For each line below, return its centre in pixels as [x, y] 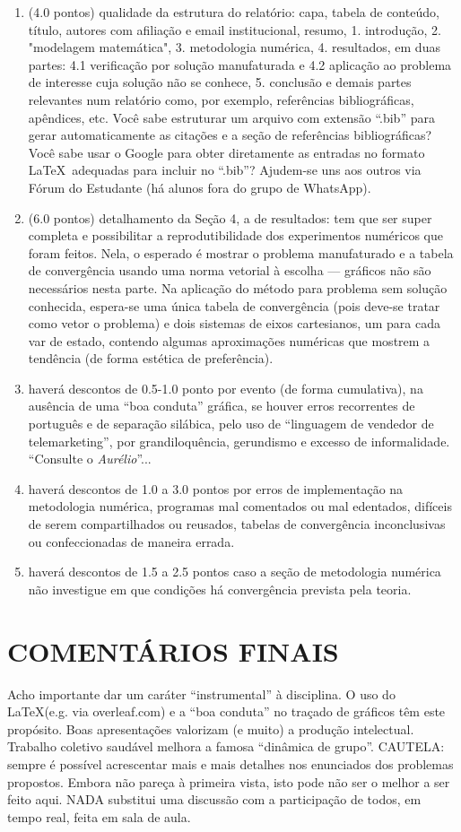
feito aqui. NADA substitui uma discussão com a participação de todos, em [214, 799]
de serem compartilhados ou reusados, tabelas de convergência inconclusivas [237, 524]
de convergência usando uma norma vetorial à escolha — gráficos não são [230, 270]
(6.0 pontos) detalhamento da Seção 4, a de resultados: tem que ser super [230, 217]
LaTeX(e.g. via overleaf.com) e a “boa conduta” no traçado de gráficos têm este [226, 711]
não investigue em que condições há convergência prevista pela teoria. [220, 589]
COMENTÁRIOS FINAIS [173, 650]
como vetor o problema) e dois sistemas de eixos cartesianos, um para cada [234, 323]
